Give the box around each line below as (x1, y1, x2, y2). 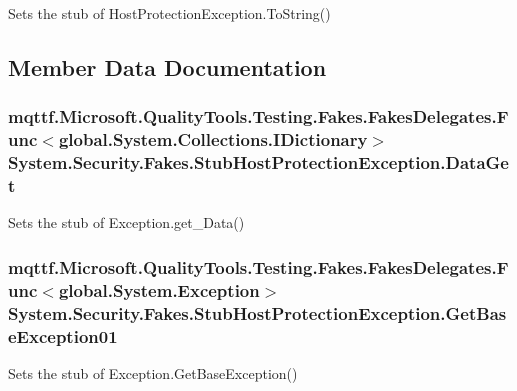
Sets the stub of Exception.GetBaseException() (8, 362, 298, 383)
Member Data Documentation (8, 51, 327, 82)
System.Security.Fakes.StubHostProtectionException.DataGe (8, 150, 509, 175)
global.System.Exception (58, 277, 260, 302)
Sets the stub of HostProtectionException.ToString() (8, 3, 331, 23)
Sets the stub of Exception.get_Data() (8, 212, 245, 233)
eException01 (8, 323, 118, 348)
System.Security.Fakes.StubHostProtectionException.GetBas (8, 300, 507, 325)
